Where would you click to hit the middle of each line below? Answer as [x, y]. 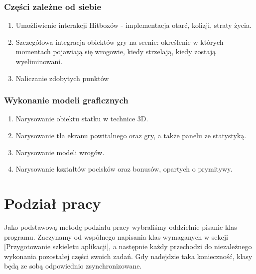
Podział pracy [53, 203]
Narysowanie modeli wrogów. [60, 152]
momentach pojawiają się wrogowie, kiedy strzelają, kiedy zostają [116, 51]
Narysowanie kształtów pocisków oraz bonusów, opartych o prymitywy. [124, 169]
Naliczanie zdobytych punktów [62, 78]
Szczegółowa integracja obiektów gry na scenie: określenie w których [120, 42]
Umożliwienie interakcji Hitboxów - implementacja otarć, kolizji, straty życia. [133, 25]
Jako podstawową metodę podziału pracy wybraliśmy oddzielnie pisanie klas [121, 227]
